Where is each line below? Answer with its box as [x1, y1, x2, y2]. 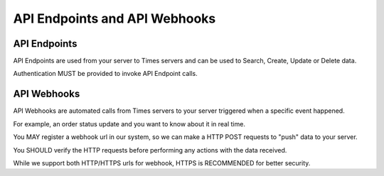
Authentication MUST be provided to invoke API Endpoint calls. [13, 70, 198, 78]
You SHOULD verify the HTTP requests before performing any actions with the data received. [13, 145, 287, 154]
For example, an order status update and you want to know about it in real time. [13, 119, 245, 128]
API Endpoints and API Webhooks [13, 11, 216, 26]
